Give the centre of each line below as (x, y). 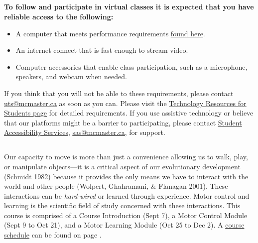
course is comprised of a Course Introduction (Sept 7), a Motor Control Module (126, 215)
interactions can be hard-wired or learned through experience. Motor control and (127, 195)
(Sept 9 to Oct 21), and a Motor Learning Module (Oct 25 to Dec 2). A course (124, 225)
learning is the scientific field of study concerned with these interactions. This (122, 205)
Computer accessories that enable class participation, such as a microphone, (131, 66)
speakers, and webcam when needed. (71, 76)
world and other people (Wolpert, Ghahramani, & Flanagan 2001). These (116, 186)
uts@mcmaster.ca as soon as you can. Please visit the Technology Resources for (125, 103)
